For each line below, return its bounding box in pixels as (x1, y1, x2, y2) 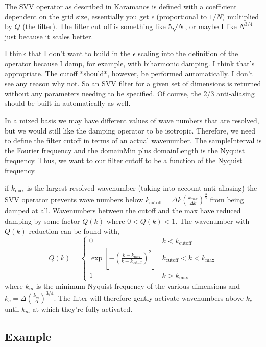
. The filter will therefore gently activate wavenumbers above (54, 292, 244, 303)
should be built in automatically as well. (5, 98, 131, 109)
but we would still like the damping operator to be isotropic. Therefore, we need (5, 125, 256, 136)
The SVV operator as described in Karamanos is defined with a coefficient (5, 1, 237, 11)
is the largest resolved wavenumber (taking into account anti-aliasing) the (27, 182, 257, 193)
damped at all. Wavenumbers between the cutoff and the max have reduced (5, 205, 241, 216)
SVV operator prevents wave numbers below (5, 194, 143, 205)
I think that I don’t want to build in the (5, 48, 131, 59)
